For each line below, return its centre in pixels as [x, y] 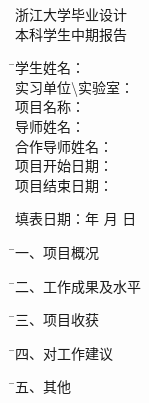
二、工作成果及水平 [78, 285]
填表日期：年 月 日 [76, 218]
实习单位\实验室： [74, 86]
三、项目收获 [57, 319]
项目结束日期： [64, 184]
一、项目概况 [57, 251]
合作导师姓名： [64, 145]
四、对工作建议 [64, 352]
